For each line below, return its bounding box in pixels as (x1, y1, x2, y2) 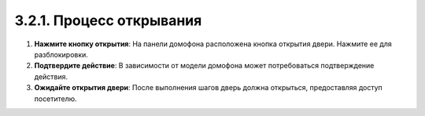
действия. (34, 71, 68, 82)
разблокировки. (34, 49, 88, 59)
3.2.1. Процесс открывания (14, 12, 202, 29)
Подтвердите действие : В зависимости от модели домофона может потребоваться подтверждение (34, 61, 375, 71)
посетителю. (34, 94, 78, 103)
